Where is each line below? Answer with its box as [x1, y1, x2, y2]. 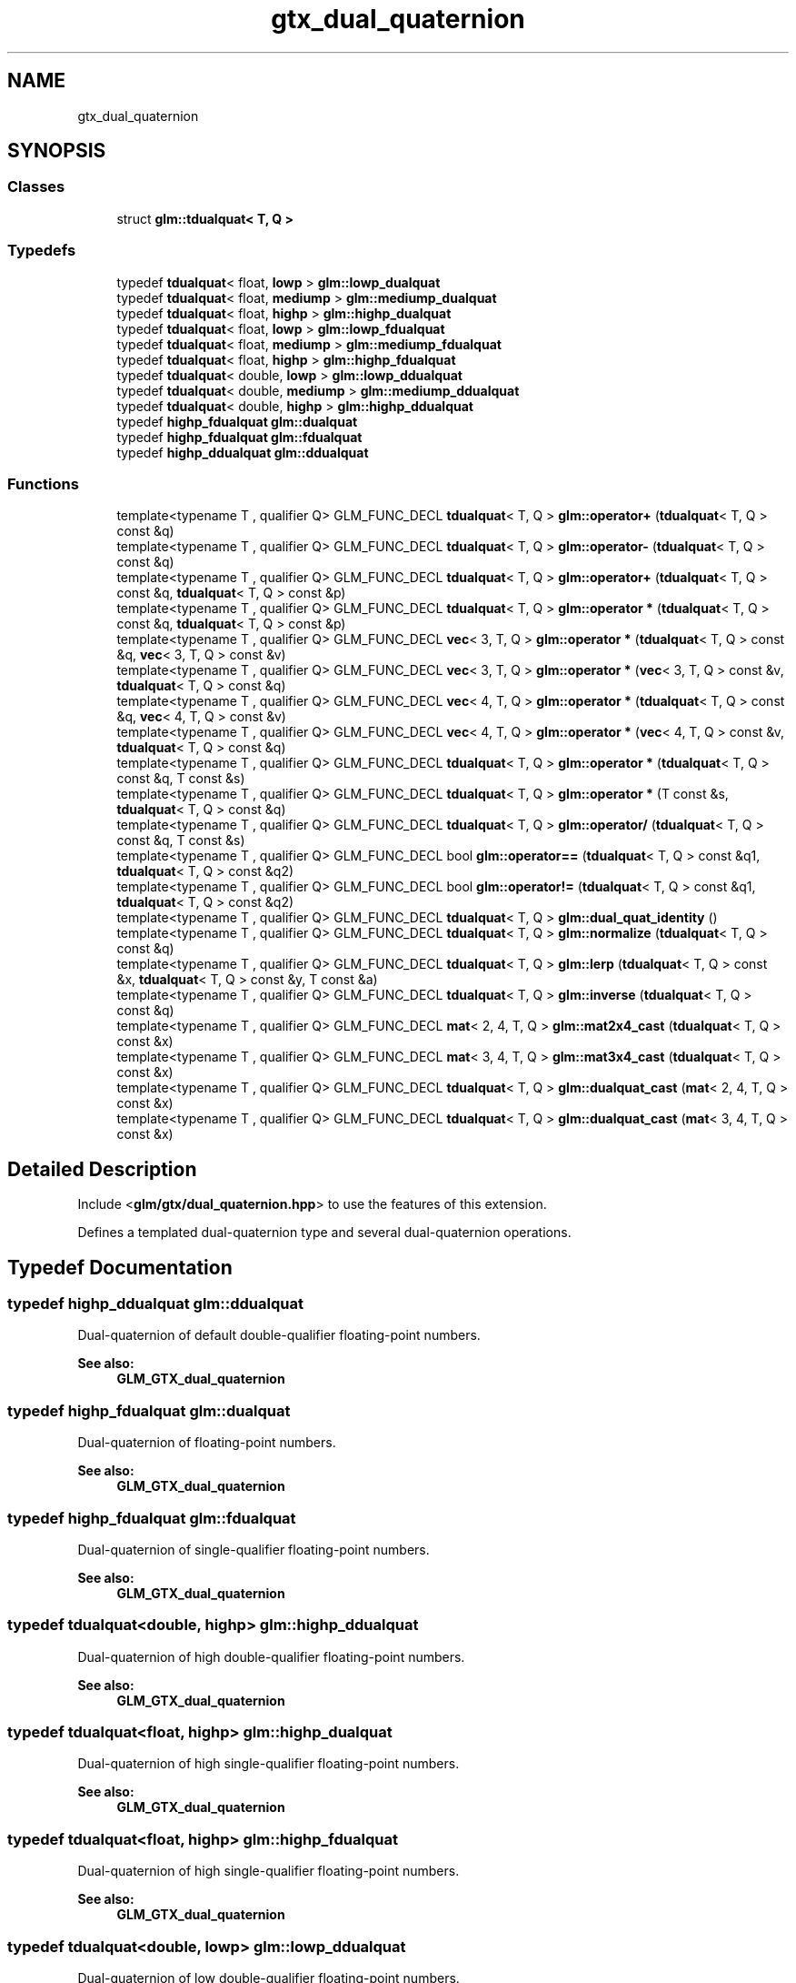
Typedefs [7, 241, 76, 260]
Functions [7, 474, 79, 493]
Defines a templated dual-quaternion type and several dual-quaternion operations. [77, 1224, 572, 1241]
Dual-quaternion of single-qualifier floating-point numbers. [77, 1541, 430, 1557]
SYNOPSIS [7, 139, 106, 163]
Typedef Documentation [7, 1255, 233, 1279]
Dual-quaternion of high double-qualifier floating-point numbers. [77, 1648, 465, 1665]
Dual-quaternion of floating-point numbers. [77, 1434, 336, 1451]
